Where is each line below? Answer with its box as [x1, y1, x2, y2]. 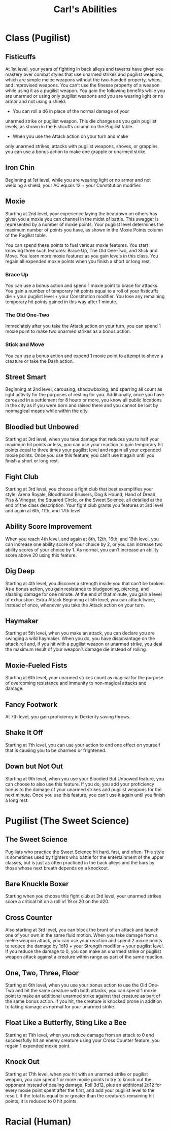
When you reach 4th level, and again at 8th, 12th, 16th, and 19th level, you [5, 536, 159, 542]
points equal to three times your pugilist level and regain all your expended [5, 447, 161, 453]
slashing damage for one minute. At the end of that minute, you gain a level [5, 591, 162, 597]
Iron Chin [5, 163, 35, 172]
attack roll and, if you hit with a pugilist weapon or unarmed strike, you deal [5, 641, 162, 647]
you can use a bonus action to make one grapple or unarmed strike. [5, 149, 147, 155]
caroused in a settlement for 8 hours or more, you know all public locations [5, 397, 162, 403]
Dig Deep [5, 567, 35, 575]
